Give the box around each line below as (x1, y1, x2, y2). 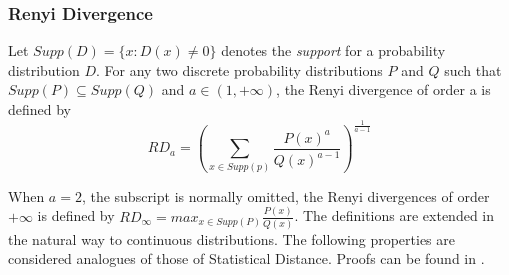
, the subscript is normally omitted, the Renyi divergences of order (81, 185, 490, 206)
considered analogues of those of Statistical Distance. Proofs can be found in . (8, 248, 485, 269)
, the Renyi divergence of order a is (276, 79, 491, 100)
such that (444, 59, 502, 80)
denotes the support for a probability (221, 40, 446, 61)
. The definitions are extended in (294, 205, 495, 226)
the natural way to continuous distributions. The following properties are (8, 228, 455, 249)
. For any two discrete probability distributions (95, 59, 383, 80)
